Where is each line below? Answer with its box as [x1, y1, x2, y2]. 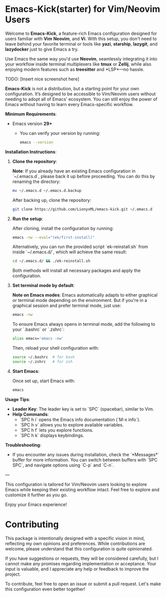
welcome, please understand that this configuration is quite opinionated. [5, 545, 153, 551]
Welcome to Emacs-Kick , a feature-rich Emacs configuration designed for [5, 30, 157, 36]
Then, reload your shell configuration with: [12, 345, 99, 351]
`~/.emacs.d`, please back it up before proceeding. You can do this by [12, 173, 155, 179]
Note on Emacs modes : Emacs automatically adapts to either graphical [12, 292, 158, 298]
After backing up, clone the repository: [12, 197, 92, 203]
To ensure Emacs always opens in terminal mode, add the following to [12, 321, 156, 327]
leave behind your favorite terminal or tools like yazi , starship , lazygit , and [5, 41, 158, 47]
